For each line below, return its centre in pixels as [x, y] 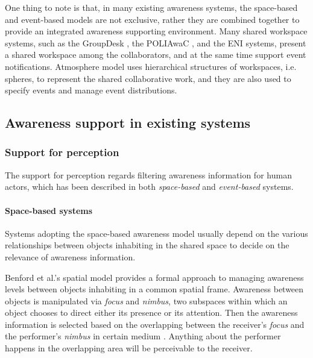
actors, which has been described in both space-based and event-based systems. [149, 187]
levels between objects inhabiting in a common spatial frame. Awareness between [154, 289]
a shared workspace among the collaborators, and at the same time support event [156, 55]
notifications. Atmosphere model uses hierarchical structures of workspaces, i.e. [151, 66]
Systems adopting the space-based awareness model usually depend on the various [156, 233]
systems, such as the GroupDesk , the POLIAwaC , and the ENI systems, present [156, 42]
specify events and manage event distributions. [91, 90]
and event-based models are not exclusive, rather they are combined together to [152, 19]
